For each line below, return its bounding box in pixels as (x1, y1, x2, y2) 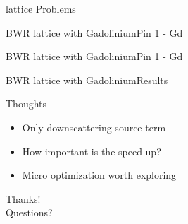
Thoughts (6, 96, 47, 111)
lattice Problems (6, 1, 76, 16)
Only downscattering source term (22, 119, 166, 134)
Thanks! (6, 191, 41, 206)
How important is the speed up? (22, 143, 161, 158)
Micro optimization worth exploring (22, 167, 177, 182)
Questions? (6, 205, 53, 220)
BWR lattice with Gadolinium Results (6, 72, 168, 87)
